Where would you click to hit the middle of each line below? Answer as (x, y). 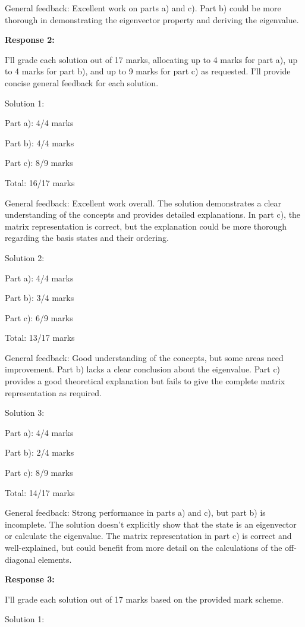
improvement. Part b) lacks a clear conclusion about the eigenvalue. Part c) (143, 369)
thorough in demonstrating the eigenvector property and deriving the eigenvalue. (152, 19)
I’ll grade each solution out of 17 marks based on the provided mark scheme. (144, 599)
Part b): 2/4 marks (40, 452)
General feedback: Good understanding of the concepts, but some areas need (144, 357)
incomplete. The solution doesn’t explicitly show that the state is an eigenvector (151, 524)
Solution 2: (25, 257)
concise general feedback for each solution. (82, 82)
